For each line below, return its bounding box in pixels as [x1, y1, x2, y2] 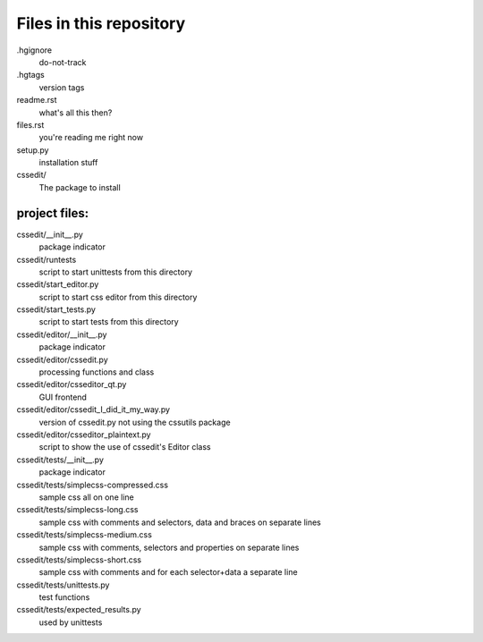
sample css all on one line [38, 492, 134, 503]
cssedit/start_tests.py [16, 304, 96, 315]
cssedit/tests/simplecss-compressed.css [16, 479, 169, 490]
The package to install [38, 182, 121, 192]
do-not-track [38, 56, 87, 67]
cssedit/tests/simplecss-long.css [16, 504, 139, 515]
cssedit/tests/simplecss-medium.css [16, 529, 152, 540]
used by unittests [38, 617, 103, 628]
